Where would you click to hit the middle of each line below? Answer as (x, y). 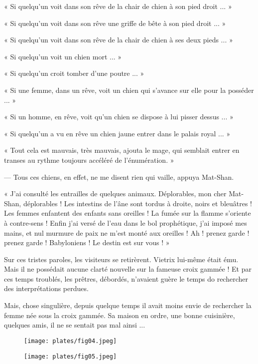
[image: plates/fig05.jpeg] (70, 356)
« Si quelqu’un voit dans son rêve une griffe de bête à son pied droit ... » (115, 23)
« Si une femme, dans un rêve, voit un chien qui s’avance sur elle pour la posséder (129, 90)
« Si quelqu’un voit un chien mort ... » (63, 56)
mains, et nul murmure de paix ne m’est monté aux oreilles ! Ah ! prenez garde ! (127, 232)
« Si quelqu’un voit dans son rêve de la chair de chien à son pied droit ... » (118, 6)
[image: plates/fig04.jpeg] (70, 341)
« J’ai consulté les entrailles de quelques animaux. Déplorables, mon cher (115, 193)
